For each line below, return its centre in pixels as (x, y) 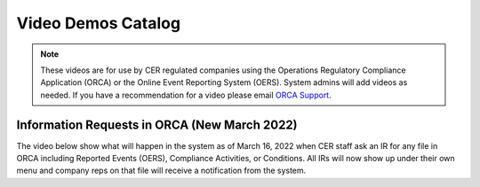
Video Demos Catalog (99, 23)
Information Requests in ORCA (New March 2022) (157, 125)
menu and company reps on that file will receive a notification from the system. (161, 171)
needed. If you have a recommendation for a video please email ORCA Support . (186, 95)
